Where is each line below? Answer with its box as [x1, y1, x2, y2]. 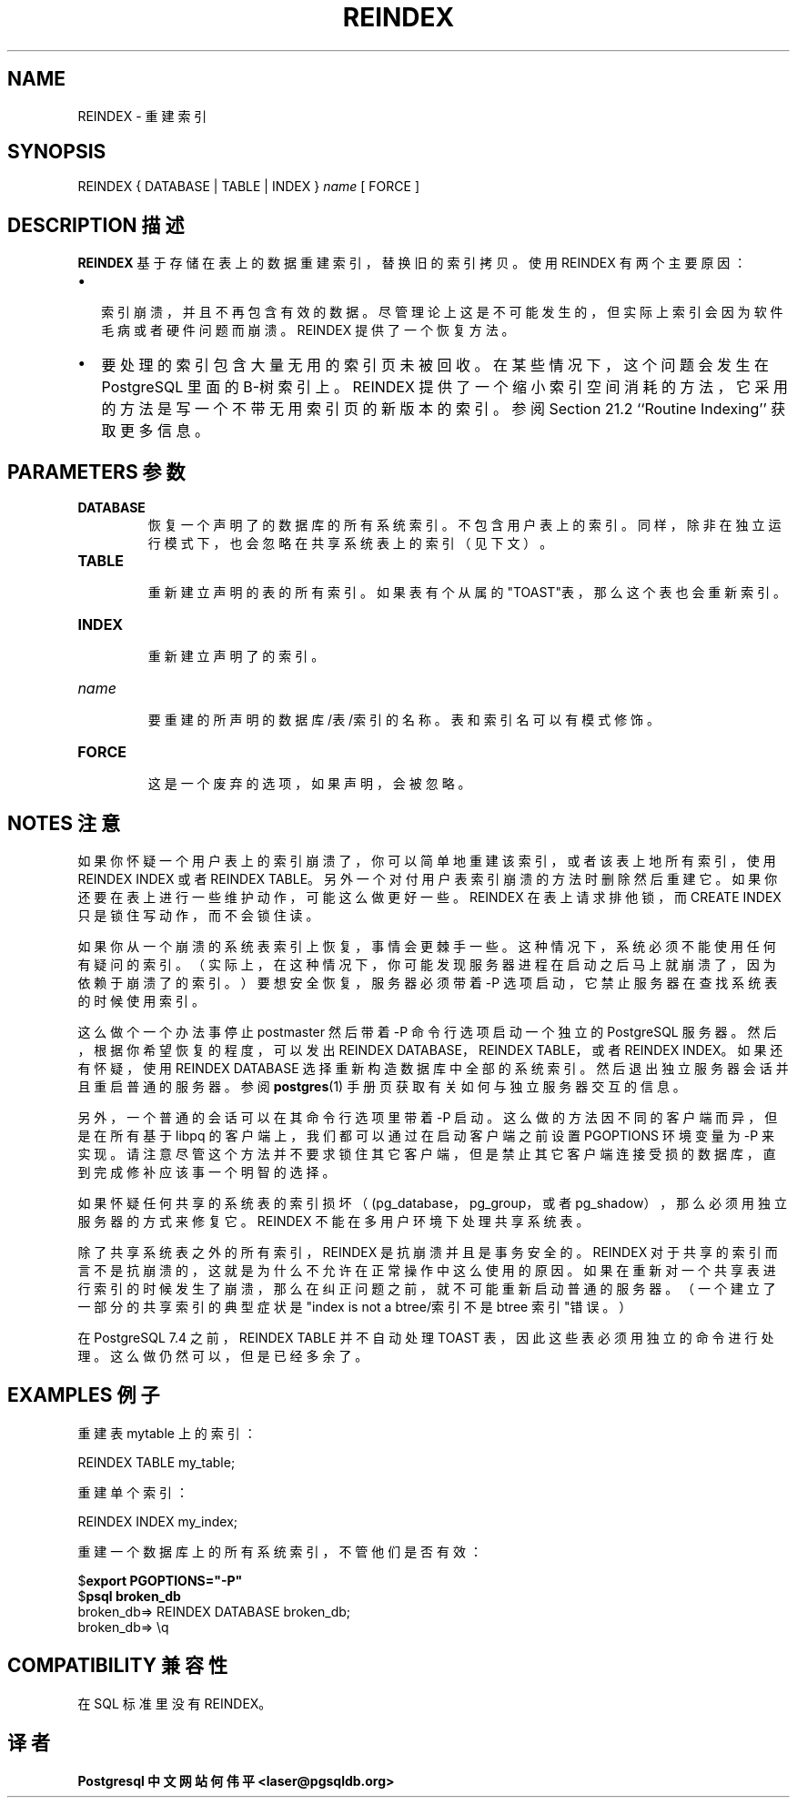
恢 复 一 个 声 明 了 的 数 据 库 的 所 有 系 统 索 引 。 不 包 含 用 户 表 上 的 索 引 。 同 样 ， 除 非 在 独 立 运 [147, 517, 782, 533]
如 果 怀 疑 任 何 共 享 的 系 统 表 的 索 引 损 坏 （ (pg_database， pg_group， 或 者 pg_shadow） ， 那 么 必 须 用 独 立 [77, 1194, 787, 1211]
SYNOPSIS [7, 140, 106, 164]
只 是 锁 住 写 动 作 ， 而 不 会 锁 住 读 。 [77, 907, 319, 923]
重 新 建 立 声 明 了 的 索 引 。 [147, 648, 325, 664]
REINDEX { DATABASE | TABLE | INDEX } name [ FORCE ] [77, 178, 419, 195]
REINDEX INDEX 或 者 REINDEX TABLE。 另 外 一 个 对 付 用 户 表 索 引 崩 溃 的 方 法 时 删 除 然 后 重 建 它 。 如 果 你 [77, 870, 778, 887]
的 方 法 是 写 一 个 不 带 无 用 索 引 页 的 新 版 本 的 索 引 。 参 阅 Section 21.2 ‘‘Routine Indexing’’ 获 [101, 400, 786, 419]
